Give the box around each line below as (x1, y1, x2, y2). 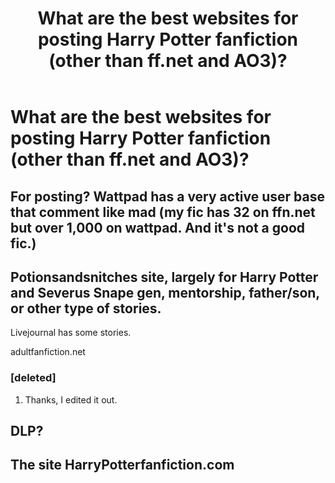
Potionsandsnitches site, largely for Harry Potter (10, 268, 319, 286)
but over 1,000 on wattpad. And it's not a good (10, 219, 305, 236)
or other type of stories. (10, 300, 162, 317)
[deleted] (10, 371, 57, 385)
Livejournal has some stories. (10, 327, 132, 339)
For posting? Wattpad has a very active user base (10, 188, 326, 205)
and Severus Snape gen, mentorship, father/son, (10, 284, 320, 301)
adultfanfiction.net (10, 346, 86, 358)
